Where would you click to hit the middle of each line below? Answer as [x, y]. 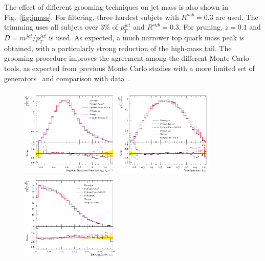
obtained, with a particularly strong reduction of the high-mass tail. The [118, 48]
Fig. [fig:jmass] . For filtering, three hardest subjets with [92, 17]
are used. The [237, 17]
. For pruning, [201, 27]
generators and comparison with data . [67, 78]
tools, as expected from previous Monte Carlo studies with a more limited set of [129, 68]
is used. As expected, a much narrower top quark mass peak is [147, 37]
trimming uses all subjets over [51, 27]
